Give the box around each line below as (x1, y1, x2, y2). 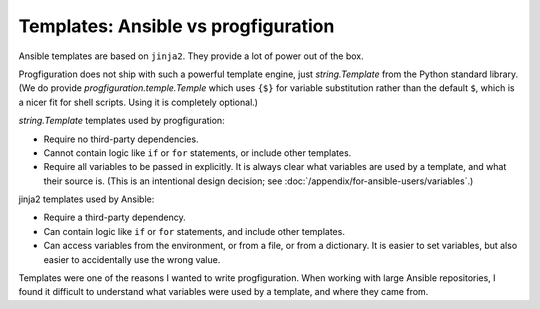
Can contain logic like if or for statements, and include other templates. (43, 225, 345, 237)
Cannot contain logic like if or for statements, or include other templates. (43, 146, 352, 159)
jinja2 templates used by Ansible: (18, 193, 155, 205)
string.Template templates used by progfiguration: (18, 115, 225, 127)
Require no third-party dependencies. (43, 133, 199, 145)
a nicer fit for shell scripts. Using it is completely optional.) (18, 96, 259, 108)
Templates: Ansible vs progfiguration (18, 15, 335, 37)
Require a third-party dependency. (43, 211, 186, 224)
